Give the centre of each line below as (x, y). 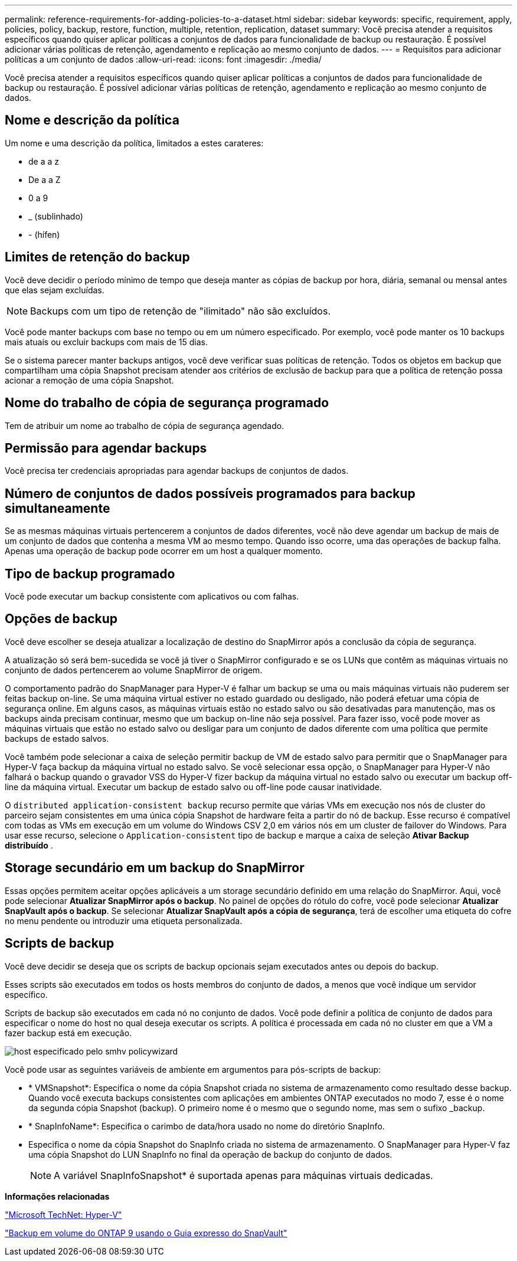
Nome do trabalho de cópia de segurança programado (167, 403)
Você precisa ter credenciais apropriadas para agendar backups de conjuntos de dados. (177, 471)
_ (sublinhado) (56, 216)
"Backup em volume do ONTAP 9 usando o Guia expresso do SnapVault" (146, 1233)
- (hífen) (44, 234)
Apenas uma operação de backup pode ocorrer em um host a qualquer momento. (164, 551)
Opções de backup (61, 619)
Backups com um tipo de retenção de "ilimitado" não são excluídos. (181, 311)
